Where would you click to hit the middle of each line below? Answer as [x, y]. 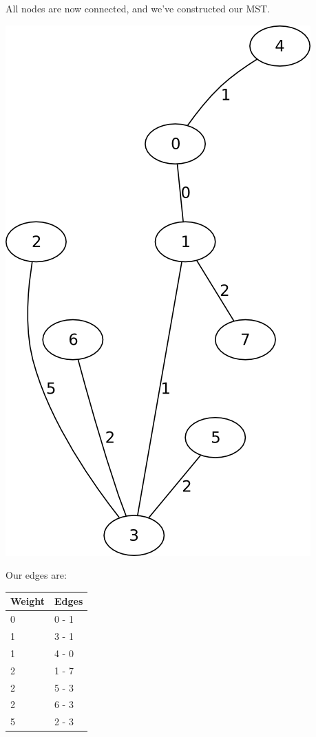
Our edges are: [36, 575]
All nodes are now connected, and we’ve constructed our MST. [138, 8]
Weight [28, 601]
